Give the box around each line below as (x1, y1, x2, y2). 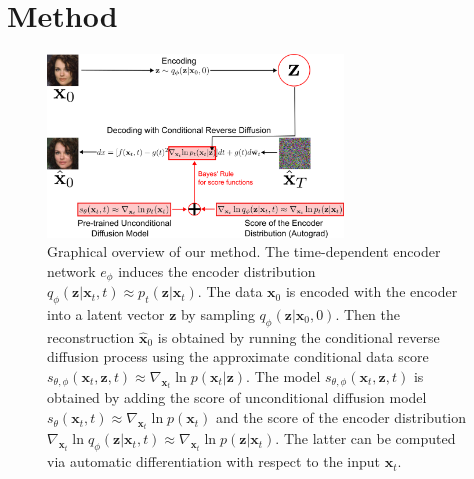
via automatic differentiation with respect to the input (47, 451, 381, 472)
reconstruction (47, 326, 135, 347)
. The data (197, 281, 263, 302)
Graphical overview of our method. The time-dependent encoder (47, 241, 441, 262)
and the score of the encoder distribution (216, 407, 467, 428)
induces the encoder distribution (118, 260, 316, 281)
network (47, 260, 96, 281)
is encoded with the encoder (285, 281, 458, 302)
